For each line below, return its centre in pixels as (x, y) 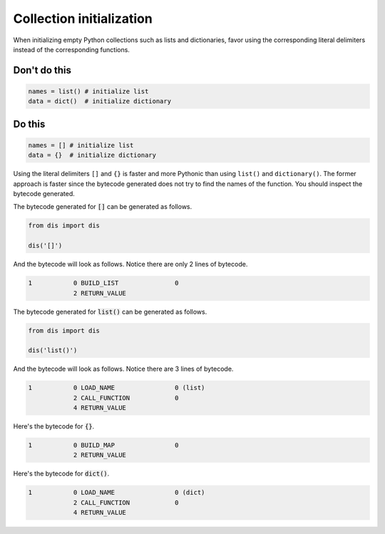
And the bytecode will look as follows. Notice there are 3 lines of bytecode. (123, 369)
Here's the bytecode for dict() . (61, 473)
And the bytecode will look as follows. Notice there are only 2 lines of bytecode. (130, 265)
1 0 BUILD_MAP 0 (103, 445)
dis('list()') (53, 350)
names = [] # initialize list (81, 145)
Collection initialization (83, 19)
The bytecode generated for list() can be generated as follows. (110, 312)
